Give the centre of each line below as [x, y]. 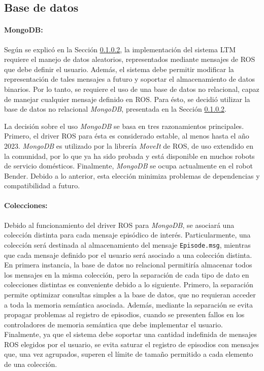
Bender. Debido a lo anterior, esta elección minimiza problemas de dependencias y [132, 175]
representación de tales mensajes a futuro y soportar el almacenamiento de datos [130, 79]
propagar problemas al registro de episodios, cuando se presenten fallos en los [124, 314]
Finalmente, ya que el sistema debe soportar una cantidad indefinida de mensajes [130, 334]
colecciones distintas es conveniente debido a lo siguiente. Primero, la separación [129, 284]
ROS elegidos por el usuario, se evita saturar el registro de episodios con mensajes [131, 344]
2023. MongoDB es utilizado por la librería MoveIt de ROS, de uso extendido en [129, 145]
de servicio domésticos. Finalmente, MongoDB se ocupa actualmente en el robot [128, 166]
